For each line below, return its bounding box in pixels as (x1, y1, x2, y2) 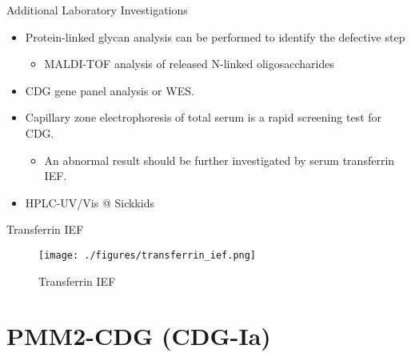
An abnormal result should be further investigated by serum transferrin (44, 151, 395, 168)
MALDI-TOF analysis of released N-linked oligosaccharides (44, 55, 334, 72)
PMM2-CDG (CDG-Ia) (6, 319, 271, 352)
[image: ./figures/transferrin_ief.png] (38, 249, 257, 261)
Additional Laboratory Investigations (6, 2, 188, 18)
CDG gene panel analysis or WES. (25, 82, 194, 98)
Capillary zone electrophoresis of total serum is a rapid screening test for (25, 109, 382, 126)
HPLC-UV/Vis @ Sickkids (25, 194, 154, 211)
